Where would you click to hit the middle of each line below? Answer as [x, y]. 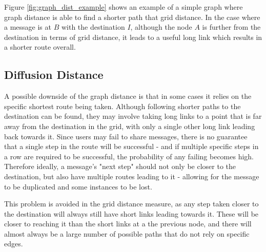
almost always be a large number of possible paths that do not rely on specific [127, 233]
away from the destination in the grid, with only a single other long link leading [130, 126]
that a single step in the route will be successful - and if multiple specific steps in [131, 146]
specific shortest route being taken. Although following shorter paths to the [122, 106]
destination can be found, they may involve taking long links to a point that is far [133, 116]
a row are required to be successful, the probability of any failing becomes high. [129, 156]
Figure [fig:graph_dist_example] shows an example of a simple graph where [124, 7]
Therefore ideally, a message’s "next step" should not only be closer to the [120, 166]
